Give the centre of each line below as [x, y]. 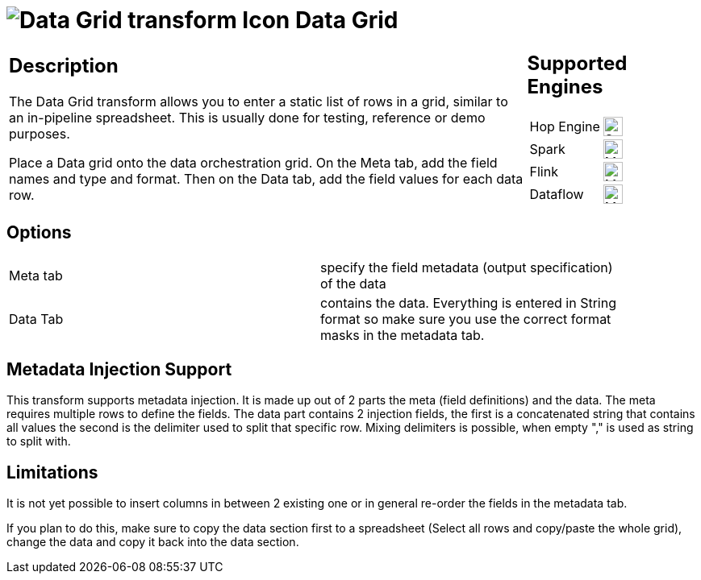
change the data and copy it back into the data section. [153, 542]
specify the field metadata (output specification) [467, 267]
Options [39, 233]
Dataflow [557, 194]
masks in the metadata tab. [403, 335]
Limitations [52, 472]
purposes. [40, 134]
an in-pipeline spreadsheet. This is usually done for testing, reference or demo [247, 118]
